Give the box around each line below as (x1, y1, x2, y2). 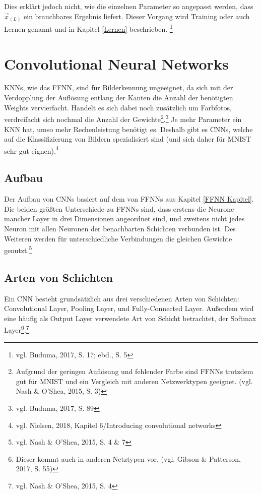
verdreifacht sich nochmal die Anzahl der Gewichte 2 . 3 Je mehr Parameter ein (4, 112, 242, 124)
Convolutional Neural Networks (4, 53, 229, 74)
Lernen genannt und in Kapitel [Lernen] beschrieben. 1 (4, 22, 173, 34)
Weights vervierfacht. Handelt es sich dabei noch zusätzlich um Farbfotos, (4, 102, 232, 112)
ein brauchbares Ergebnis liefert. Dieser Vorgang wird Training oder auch (24, 11, 250, 21)
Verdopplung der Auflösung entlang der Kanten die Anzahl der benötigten (4, 92, 233, 103)
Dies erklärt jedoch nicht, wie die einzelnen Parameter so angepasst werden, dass (4, 1, 253, 11)
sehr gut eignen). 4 (4, 144, 59, 156)
